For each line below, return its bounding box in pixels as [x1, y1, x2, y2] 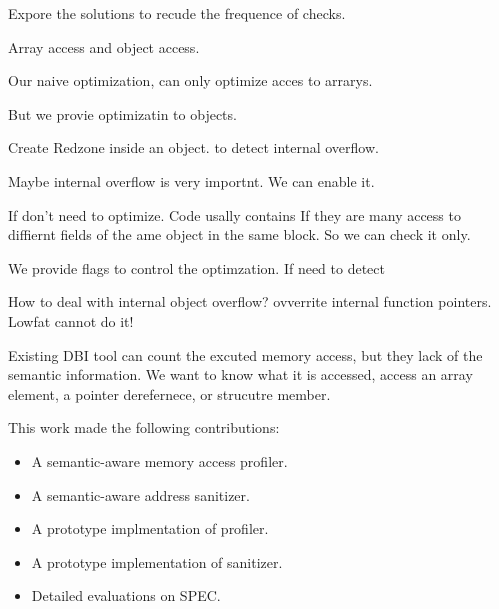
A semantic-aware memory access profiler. [31, 450, 288, 471]
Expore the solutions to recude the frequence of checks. [8, 3, 346, 23]
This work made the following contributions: [8, 417, 280, 438]
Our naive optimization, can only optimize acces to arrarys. [8, 70, 373, 91]
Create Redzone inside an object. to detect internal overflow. [8, 137, 379, 158]
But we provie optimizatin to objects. [8, 103, 237, 124]
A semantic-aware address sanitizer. [31, 484, 250, 505]
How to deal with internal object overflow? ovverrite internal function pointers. [8, 291, 492, 312]
